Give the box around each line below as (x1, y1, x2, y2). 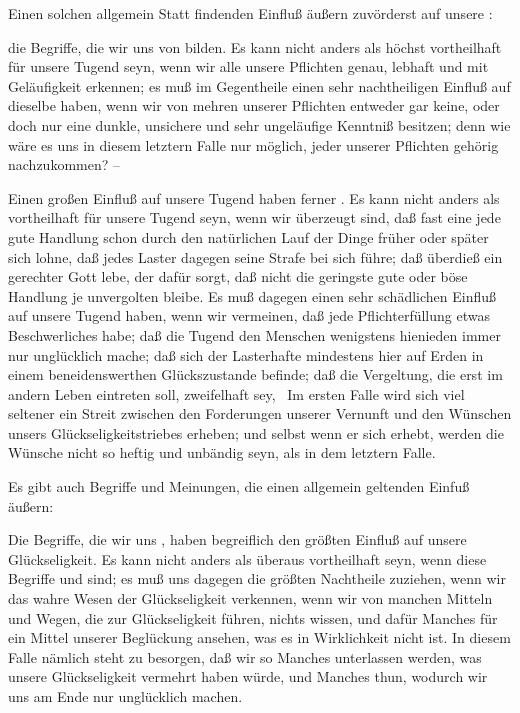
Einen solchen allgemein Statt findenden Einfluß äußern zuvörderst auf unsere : (8, 3, 493, 23)
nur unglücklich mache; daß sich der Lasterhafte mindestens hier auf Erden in (8, 344, 484, 365)
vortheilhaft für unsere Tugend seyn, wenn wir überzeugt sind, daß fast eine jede (8, 207, 501, 228)
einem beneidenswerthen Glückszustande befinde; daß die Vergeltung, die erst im (8, 364, 503, 385)
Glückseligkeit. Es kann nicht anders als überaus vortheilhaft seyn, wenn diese (8, 548, 487, 569)
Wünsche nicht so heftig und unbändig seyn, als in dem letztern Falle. (8, 442, 436, 463)
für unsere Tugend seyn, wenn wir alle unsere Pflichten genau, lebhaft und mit (8, 56, 489, 77)
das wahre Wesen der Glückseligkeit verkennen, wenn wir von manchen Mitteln (8, 588, 493, 609)
